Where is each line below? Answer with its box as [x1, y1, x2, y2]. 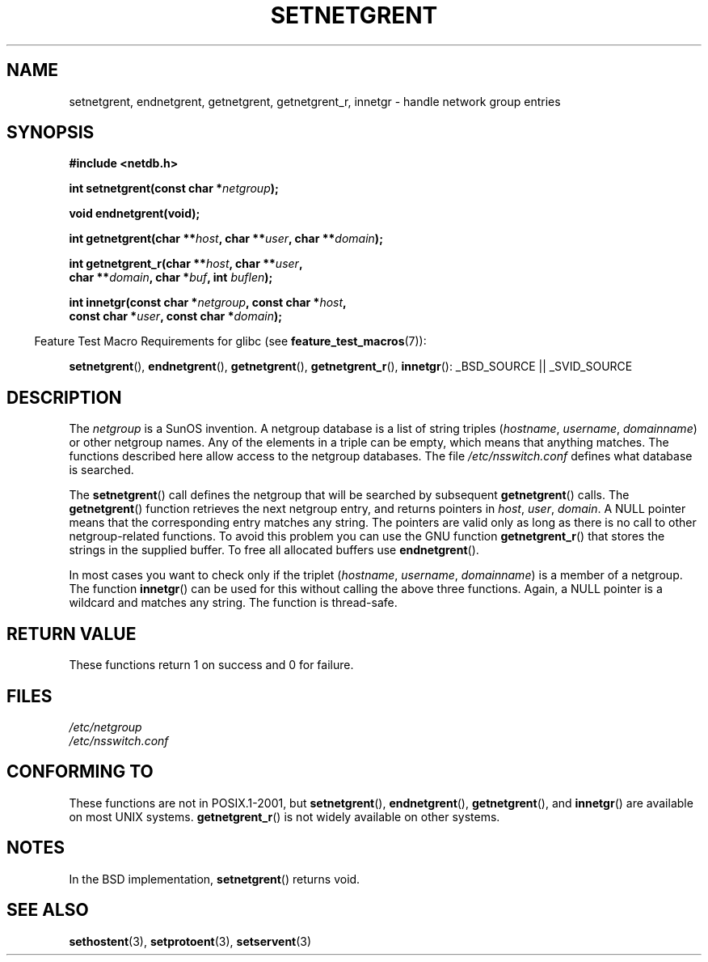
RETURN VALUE [6, 623, 137, 644]
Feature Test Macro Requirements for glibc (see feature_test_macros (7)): [34, 334, 427, 349]
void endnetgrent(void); [69, 206, 200, 221]
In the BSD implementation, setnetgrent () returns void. [69, 871, 360, 886]
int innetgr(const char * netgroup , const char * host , [69, 295, 347, 310]
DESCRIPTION [6, 387, 122, 408]
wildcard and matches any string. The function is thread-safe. [69, 595, 398, 610]
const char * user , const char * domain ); [69, 309, 283, 324]
